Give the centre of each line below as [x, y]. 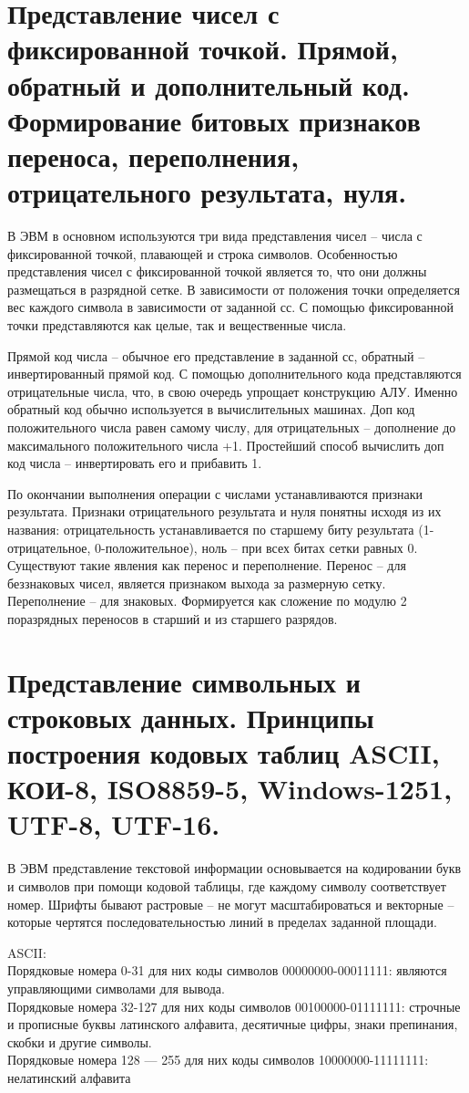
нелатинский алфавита [69, 1077]
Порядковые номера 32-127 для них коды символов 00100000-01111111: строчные [234, 1006]
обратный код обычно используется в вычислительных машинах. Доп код [211, 409]
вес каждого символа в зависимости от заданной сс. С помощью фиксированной [230, 307]
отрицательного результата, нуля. [207, 192]
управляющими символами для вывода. [116, 988]
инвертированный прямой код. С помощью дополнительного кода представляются [234, 374]
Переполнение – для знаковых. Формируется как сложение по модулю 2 [207, 601]
